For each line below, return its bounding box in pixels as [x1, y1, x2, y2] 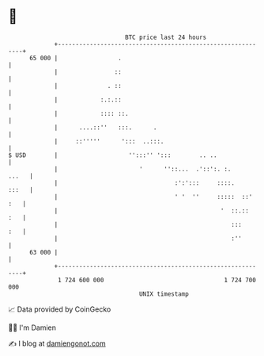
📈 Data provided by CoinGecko [8, 304, 111, 314]
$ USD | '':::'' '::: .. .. [8, 151, 217, 159]
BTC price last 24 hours [125, 33, 207, 41]
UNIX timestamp [138, 289, 190, 298]
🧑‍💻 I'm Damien [8, 323, 57, 332]
